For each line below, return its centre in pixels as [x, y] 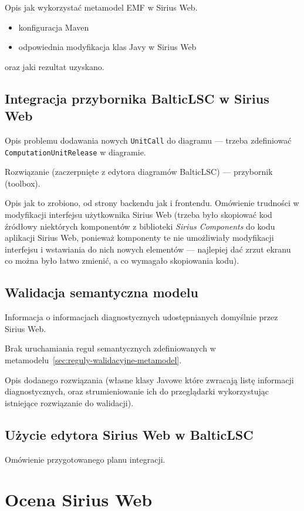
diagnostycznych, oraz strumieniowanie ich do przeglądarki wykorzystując [137, 391]
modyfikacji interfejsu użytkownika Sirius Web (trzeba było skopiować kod [139, 215]
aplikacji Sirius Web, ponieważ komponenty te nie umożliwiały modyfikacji [139, 238]
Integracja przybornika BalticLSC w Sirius [137, 98]
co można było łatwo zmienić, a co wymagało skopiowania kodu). [122, 261]
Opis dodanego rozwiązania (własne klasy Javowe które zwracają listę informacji [149, 379]
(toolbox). [23, 183]
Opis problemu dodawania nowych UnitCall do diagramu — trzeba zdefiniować [148, 140]
